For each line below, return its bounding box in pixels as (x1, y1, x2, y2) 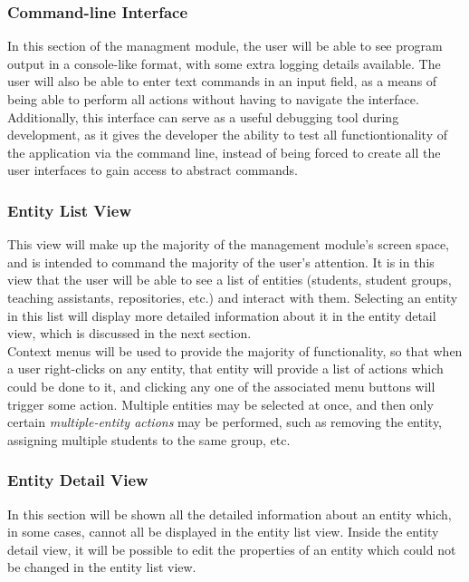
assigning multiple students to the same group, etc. (7, 430, 291, 449)
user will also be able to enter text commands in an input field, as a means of (7, 72, 437, 91)
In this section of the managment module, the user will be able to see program (7, 36, 443, 55)
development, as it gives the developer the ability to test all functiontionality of (7, 125, 447, 144)
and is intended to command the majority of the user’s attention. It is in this (7, 252, 435, 271)
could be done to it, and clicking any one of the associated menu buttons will (7, 376, 435, 395)
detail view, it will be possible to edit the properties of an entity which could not (7, 539, 456, 558)
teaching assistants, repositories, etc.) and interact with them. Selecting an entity (7, 287, 458, 306)
